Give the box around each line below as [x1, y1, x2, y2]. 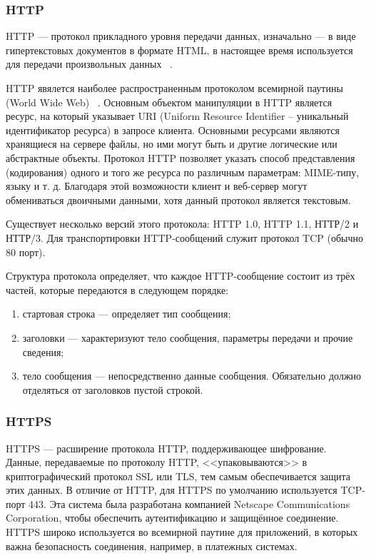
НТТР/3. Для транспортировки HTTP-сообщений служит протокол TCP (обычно [6, 230, 363, 245]
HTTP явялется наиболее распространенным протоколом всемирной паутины [6, 81, 343, 95]
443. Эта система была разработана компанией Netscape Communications [29, 496, 350, 511]
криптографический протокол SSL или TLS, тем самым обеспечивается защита [6, 468, 350, 483]
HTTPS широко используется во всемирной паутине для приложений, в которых [6, 524, 358, 539]
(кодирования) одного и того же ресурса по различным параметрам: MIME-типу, [6, 164, 360, 179]
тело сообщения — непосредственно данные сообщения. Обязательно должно [22, 368, 362, 383]
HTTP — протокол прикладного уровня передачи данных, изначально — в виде [6, 29, 356, 44]
